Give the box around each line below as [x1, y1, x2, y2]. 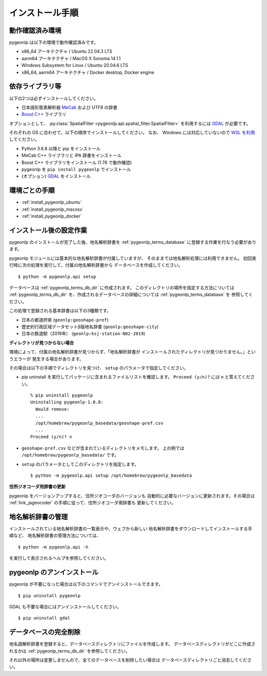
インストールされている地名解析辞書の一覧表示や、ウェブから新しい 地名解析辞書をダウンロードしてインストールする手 [9, 526, 253, 532]
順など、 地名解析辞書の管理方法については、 [9, 533, 101, 539]
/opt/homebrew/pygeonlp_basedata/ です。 [21, 452, 119, 458]
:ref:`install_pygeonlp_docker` [21, 213, 82, 219]
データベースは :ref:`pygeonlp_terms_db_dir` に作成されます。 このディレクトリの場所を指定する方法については [9, 284, 235, 290]
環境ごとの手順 [9, 186, 55, 195]
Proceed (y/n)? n [30, 434, 72, 440]
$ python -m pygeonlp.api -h [18, 544, 89, 550]
